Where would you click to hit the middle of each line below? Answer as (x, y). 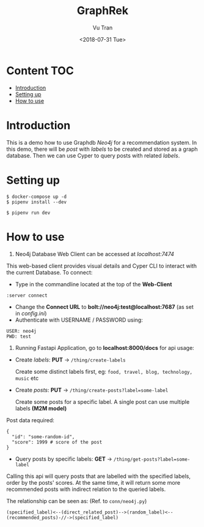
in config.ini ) (31, 313)
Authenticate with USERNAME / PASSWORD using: (79, 320)
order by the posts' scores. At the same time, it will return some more (93, 482)
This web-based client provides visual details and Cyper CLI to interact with (102, 266)
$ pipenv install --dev (37, 202)
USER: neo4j (21, 331)
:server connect (27, 295)
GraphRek (103, 11)
